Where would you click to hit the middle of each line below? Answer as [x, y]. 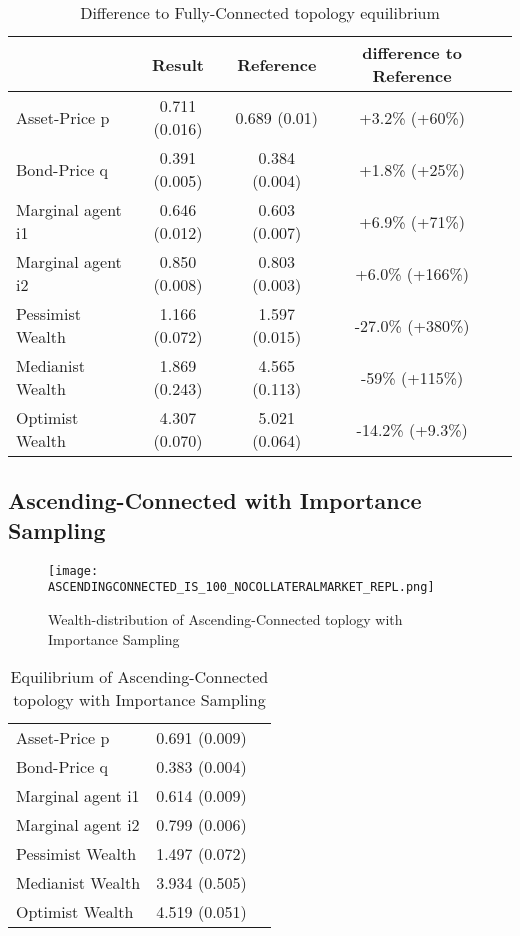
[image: [73, 570]
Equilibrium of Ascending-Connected [139, 677]
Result [178, 64]
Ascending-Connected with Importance [215, 500]
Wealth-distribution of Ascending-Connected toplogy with [225, 618]
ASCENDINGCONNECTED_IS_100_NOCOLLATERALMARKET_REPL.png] [241, 587]
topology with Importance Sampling [139, 700]
